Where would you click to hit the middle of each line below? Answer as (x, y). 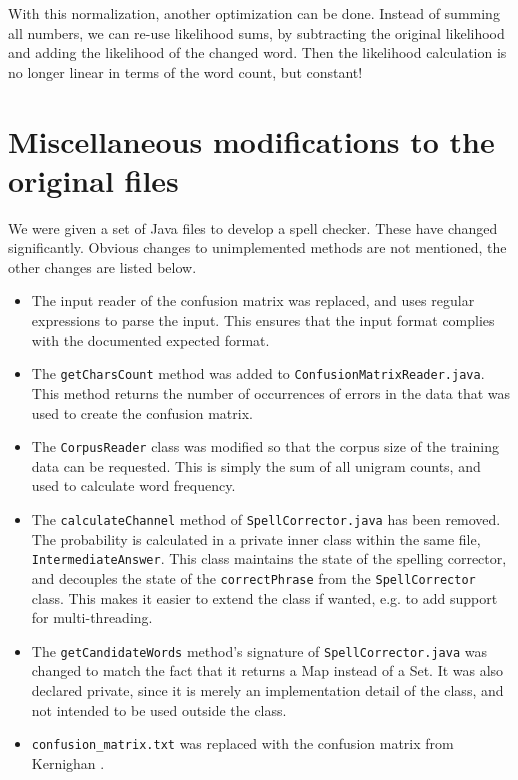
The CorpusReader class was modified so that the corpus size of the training (265, 446)
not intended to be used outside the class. (159, 709)
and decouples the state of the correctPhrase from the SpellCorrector (253, 577)
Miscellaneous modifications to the (251, 140)
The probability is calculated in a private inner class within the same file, (256, 538)
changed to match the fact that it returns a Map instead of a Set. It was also (267, 670)
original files (93, 179)
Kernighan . (68, 762)
